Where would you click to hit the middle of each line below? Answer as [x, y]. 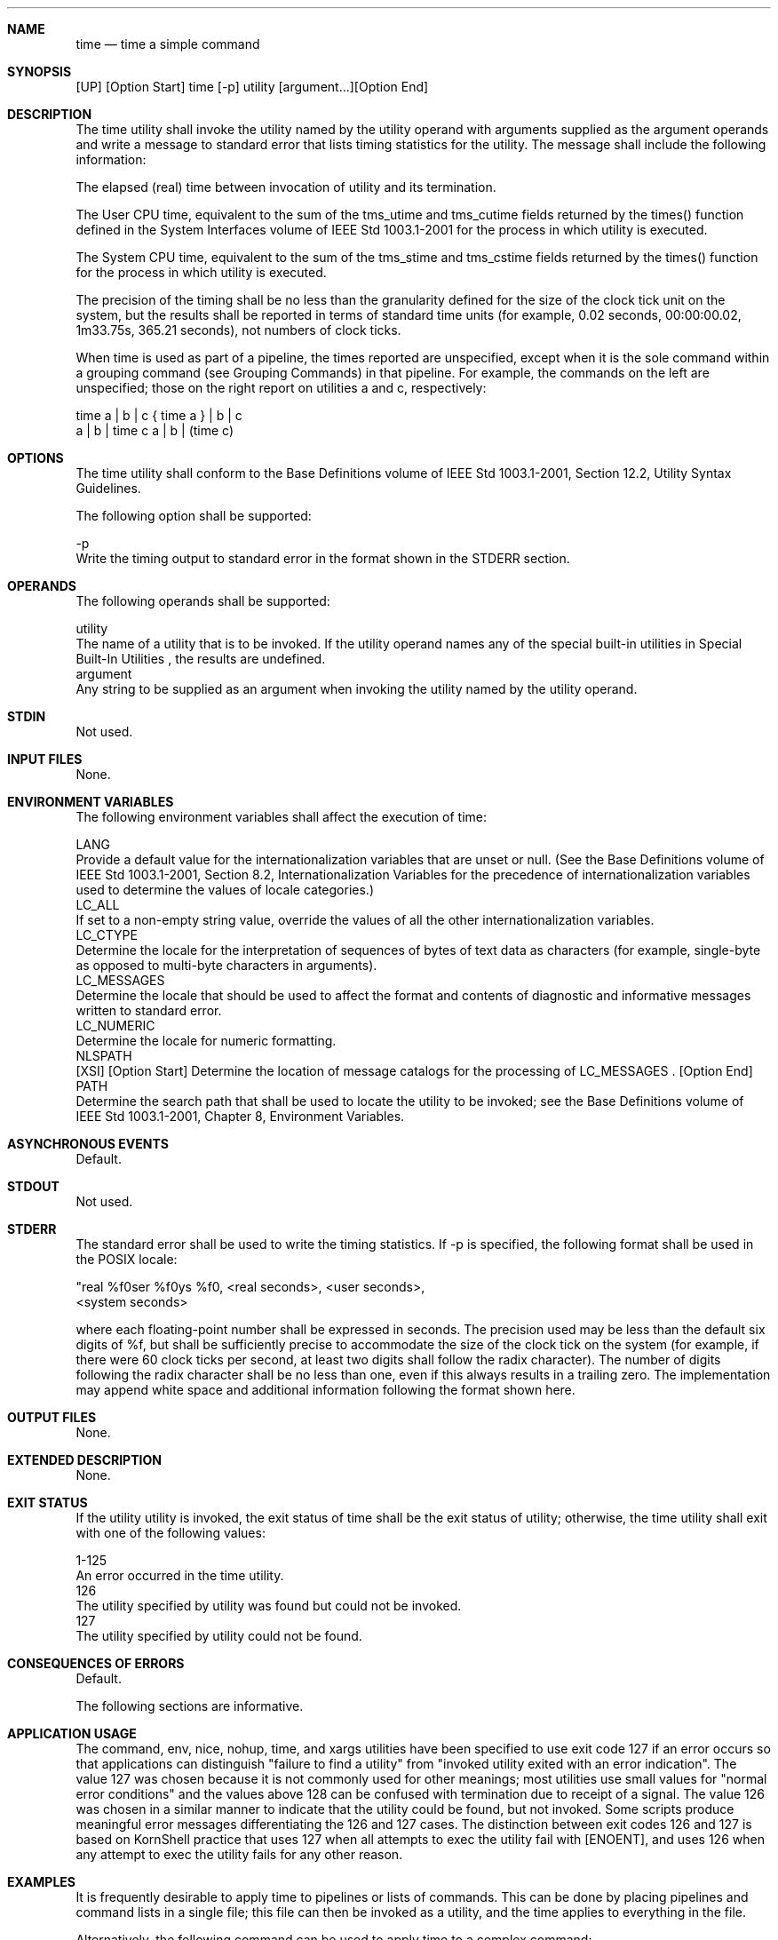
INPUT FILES [45, 759]
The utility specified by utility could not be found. [219, 1636]
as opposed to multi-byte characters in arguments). [226, 965]
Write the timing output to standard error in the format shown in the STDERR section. [323, 558]
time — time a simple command [168, 44]
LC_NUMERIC [115, 1026]
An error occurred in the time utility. [180, 1575]
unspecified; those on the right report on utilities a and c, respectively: [281, 388]
